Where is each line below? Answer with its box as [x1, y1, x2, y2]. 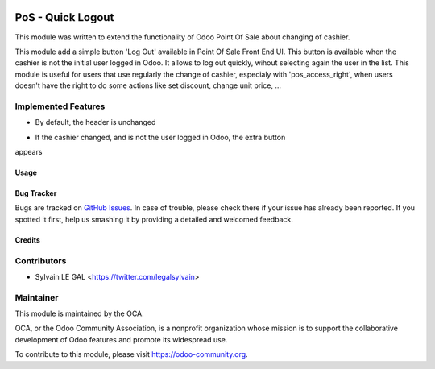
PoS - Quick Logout [14, 10, 114, 24]
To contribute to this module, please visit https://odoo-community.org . [14, 350, 249, 359]
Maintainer [14, 292, 59, 303]
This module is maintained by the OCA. [14, 309, 144, 318]
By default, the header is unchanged [35, 118, 156, 127]
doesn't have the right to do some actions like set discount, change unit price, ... [14, 81, 282, 90]
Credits [14, 234, 40, 245]
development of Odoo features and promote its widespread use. [14, 334, 228, 344]
